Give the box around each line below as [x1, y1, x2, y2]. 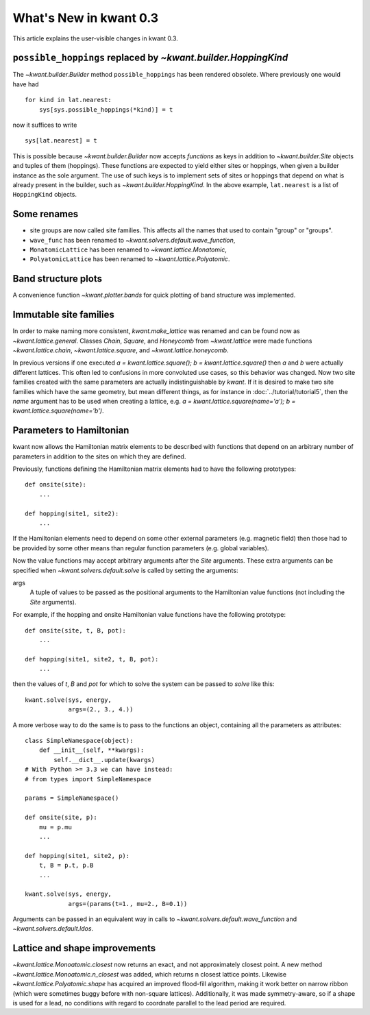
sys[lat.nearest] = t [25, 137, 97, 145]
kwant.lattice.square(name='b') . [12, 406, 104, 415]
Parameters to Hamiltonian [12, 425, 129, 437]
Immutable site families [12, 309, 114, 321]
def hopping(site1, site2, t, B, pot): [25, 655, 159, 663]
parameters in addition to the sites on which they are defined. [12, 452, 186, 461]
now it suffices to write [12, 121, 77, 130]
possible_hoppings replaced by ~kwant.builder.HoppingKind [12, 52, 288, 64]
